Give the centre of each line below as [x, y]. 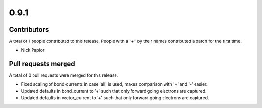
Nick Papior [33, 50]
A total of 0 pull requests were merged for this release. [64, 75]
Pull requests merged [42, 64]
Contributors [29, 30]
